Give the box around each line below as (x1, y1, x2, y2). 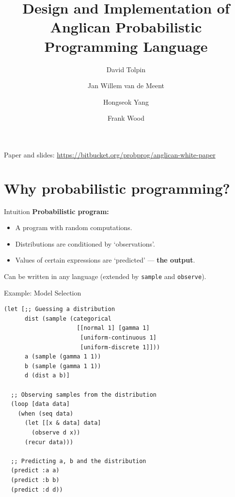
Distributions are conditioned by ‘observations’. (15, 238, 155, 248)
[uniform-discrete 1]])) (80, 343, 160, 351)
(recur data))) (24, 438, 74, 446)
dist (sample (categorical (24, 315, 111, 322)
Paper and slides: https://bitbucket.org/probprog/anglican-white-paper (4, 149, 216, 159)
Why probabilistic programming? (4, 178, 230, 198)
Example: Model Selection (4, 287, 81, 297)
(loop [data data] (11, 401, 70, 408)
